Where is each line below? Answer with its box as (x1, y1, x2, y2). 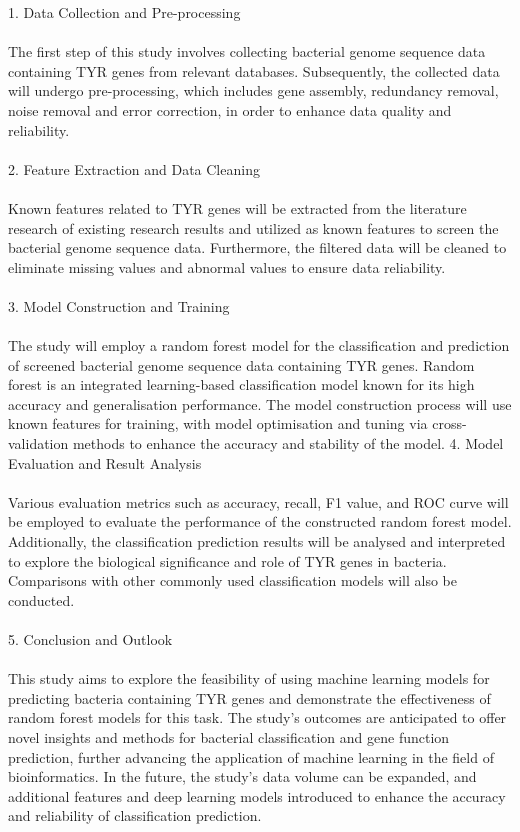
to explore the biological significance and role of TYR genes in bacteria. (8, 550, 447, 571)
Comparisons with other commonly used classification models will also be (8, 570, 457, 591)
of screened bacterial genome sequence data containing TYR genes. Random (8, 354, 475, 375)
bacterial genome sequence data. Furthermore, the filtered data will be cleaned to (8, 237, 507, 258)
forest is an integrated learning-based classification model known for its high (8, 374, 475, 395)
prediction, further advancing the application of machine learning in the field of (8, 746, 494, 767)
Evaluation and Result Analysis (8, 452, 202, 473)
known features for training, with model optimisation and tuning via (8, 413, 428, 434)
